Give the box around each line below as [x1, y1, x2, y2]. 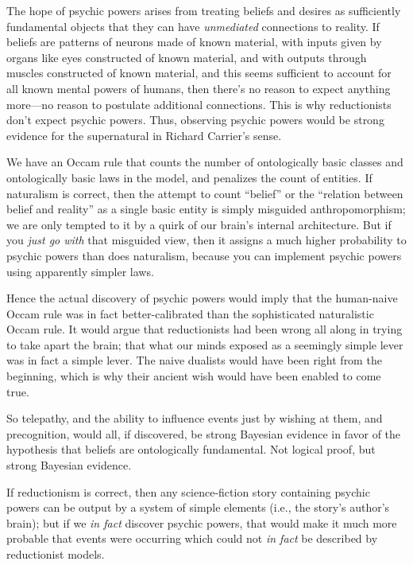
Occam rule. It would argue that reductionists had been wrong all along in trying [6, 321, 403, 337]
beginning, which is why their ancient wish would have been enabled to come [6, 368, 381, 384]
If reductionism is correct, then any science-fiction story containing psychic [6, 483, 370, 500]
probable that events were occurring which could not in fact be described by [6, 530, 378, 547]
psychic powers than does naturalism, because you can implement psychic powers [6, 247, 402, 263]
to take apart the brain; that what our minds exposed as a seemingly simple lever [6, 336, 403, 353]
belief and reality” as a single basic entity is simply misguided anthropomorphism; [6, 201, 406, 217]
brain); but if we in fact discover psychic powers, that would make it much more [6, 514, 397, 531]
